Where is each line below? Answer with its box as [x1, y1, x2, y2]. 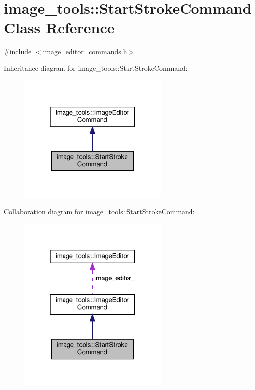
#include [4, 46, 32, 56]
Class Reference [4, 17, 115, 38]
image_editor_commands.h [43, 46, 127, 56]
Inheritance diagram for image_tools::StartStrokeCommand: [4, 62, 188, 73]
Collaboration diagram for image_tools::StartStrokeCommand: [4, 206, 195, 217]
